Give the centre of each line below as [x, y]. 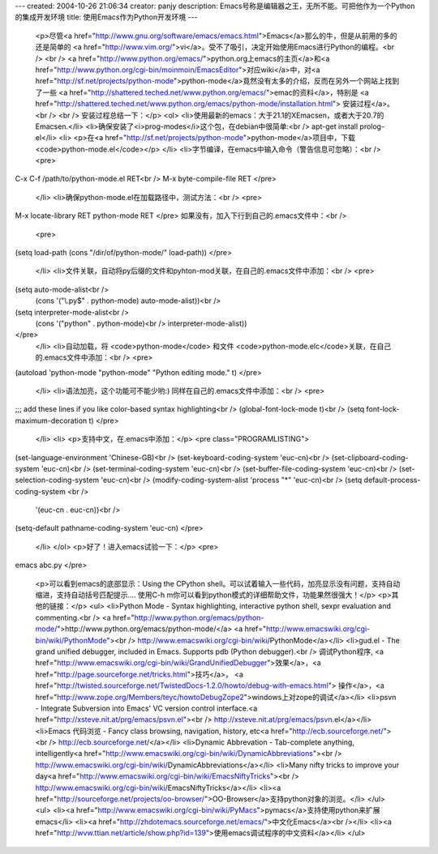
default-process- [392, 480]
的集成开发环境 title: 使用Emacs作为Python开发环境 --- [106, 17]
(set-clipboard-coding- [370, 457]
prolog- [372, 126]
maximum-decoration [51, 421]
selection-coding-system [57, 480]
